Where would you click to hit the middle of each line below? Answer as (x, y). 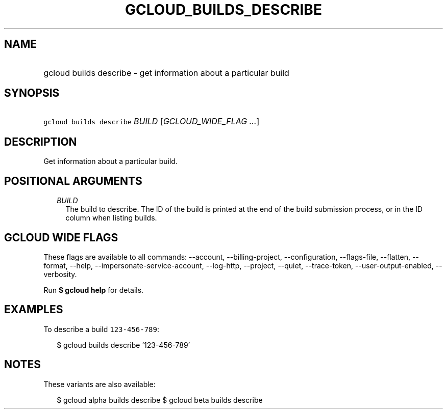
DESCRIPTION (41, 142)
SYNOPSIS (32, 93)
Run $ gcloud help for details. (94, 290)
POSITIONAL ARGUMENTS (73, 181)
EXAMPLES (34, 310)
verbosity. (60, 274)
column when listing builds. (111, 218)
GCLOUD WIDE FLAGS (61, 237)
